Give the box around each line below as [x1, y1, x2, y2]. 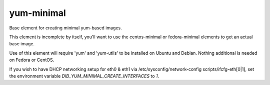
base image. [9, 41, 35, 47]
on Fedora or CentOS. [9, 57, 54, 63]
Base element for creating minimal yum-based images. [9, 25, 122, 31]
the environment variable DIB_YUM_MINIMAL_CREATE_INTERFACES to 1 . [9, 73, 159, 79]
